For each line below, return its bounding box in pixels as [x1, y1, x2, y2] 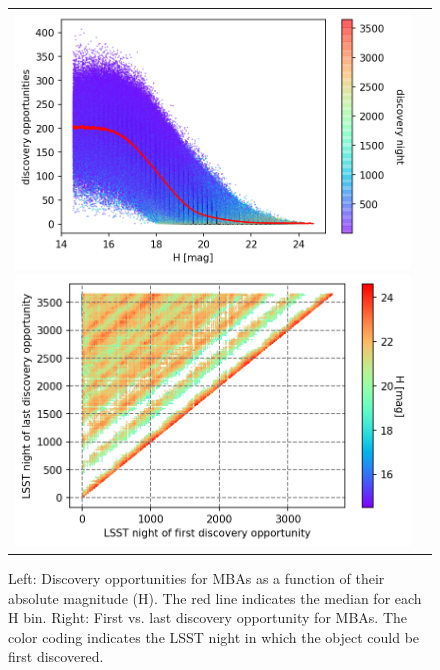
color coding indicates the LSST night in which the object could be [8, 626, 420, 647]
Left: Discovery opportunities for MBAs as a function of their [8, 567, 385, 588]
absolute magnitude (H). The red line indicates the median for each [8, 587, 422, 608]
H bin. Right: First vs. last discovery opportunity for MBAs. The [8, 607, 407, 628]
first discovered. [8, 646, 104, 667]
